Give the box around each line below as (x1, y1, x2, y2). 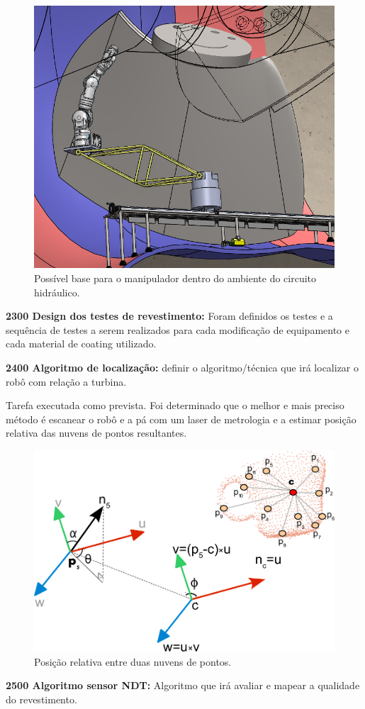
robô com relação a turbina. (6, 374, 127, 389)
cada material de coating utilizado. (6, 336, 157, 351)
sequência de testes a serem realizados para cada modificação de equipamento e (6, 322, 349, 337)
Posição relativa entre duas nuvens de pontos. (34, 654, 232, 669)
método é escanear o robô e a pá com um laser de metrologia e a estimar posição (6, 411, 356, 426)
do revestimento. (6, 691, 77, 706)
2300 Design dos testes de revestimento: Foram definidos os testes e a (6, 308, 333, 323)
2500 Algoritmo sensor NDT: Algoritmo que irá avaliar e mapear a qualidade (6, 678, 360, 693)
